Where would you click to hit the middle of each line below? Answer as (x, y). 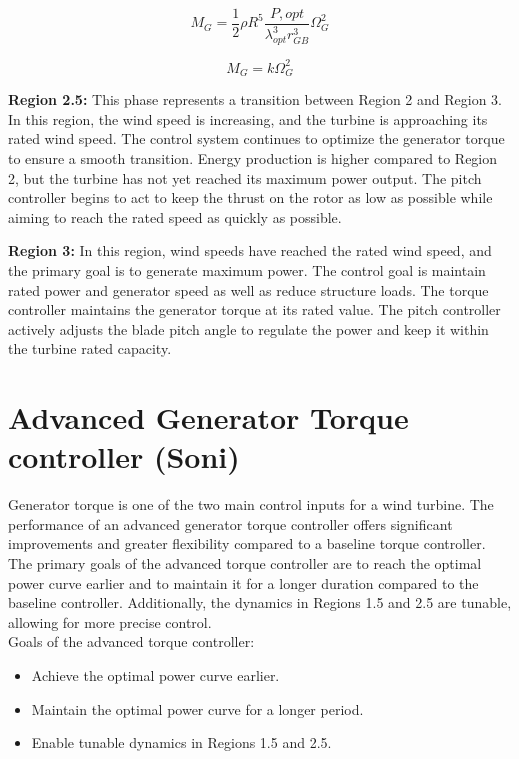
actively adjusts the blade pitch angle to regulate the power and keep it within (248, 328)
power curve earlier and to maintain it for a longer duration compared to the (243, 582)
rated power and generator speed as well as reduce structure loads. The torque (248, 289)
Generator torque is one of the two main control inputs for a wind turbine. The (251, 504)
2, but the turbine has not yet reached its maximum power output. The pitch (245, 177)
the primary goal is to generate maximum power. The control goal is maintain (247, 269)
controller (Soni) (124, 456)
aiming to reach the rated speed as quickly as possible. (175, 216)
